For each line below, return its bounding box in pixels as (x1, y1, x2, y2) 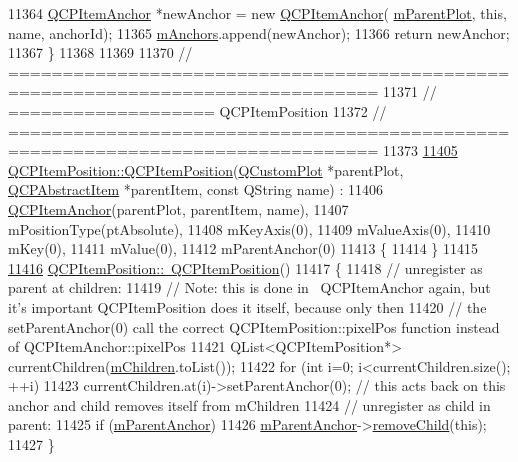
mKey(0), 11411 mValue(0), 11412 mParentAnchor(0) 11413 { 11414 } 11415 (8, 238, 479, 259)
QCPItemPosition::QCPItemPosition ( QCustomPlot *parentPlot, (8, 159, 404, 180)
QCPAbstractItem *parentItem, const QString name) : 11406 (8, 179, 383, 200)
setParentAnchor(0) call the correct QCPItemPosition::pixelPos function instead (8, 316, 500, 337)
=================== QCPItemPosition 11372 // (8, 100, 387, 121)
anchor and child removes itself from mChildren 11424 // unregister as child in (8, 394, 491, 415)
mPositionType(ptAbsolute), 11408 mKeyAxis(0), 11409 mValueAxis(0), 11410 (8, 218, 491, 239)
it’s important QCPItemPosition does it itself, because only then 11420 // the (8, 296, 487, 317)
